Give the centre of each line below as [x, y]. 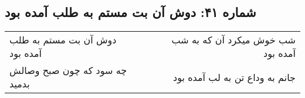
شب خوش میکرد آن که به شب [233, 40]
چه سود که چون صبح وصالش [68, 70]
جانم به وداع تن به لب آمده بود [234, 77]
